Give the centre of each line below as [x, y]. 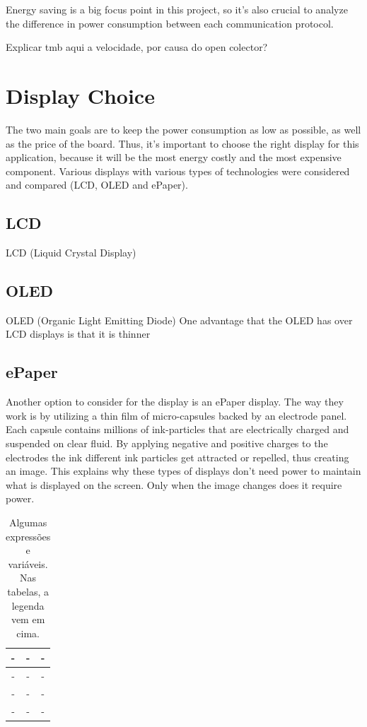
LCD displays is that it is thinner [78, 334]
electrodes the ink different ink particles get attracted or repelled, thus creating [177, 457]
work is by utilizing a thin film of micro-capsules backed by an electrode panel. [176, 415]
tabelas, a [28, 591]
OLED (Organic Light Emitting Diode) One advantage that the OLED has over [179, 320]
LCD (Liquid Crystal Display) [71, 253]
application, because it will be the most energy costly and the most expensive [174, 157]
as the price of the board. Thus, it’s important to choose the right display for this [182, 143]
